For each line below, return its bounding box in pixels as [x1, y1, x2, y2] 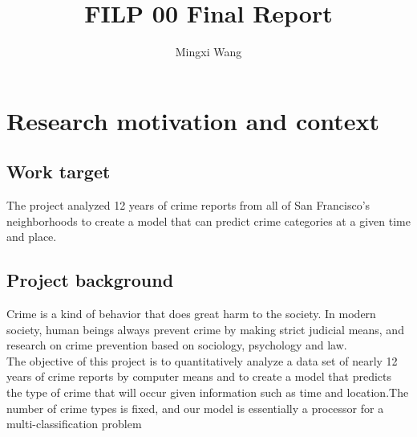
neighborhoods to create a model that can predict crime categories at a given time [6, 212, 411, 229]
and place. [6, 228, 57, 245]
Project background [6, 268, 174, 292]
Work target [6, 159, 111, 184]
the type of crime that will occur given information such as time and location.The [6, 384, 409, 401]
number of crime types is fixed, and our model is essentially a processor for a [6, 399, 384, 416]
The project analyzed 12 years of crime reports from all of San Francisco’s [6, 197, 370, 214]
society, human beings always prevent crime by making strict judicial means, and [6, 321, 404, 337]
